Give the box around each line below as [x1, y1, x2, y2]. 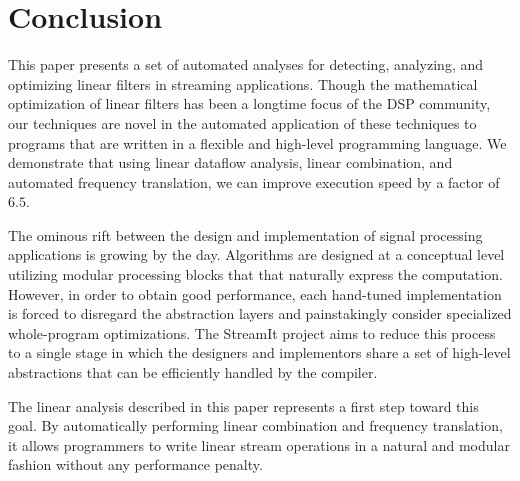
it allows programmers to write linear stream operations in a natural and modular [8, 434, 510, 455]
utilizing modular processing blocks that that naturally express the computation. [8, 264, 503, 285]
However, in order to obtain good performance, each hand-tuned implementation [8, 283, 502, 304]
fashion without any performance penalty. [8, 454, 263, 475]
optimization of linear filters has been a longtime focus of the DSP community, [8, 93, 491, 114]
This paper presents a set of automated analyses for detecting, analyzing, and [8, 54, 484, 75]
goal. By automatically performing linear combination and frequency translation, [8, 415, 503, 436]
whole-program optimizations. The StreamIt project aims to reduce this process [8, 322, 496, 343]
